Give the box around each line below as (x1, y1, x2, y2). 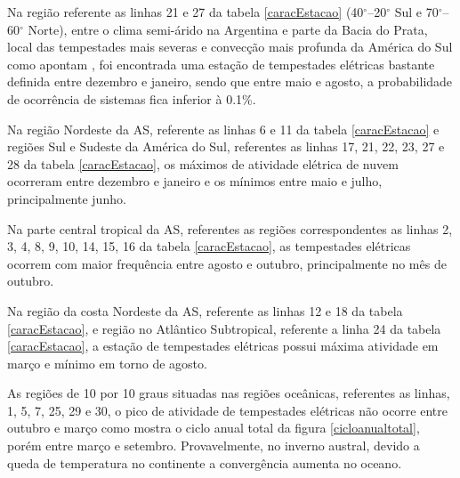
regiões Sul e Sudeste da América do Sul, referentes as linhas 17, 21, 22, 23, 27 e (7, 137, 445, 156)
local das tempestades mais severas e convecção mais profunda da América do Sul (7, 37, 453, 56)
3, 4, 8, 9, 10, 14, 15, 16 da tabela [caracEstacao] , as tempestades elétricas (7, 237, 411, 255)
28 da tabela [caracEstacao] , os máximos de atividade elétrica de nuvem (7, 154, 399, 173)
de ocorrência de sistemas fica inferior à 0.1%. (7, 89, 256, 108)
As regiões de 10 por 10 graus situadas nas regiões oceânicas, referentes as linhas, (7, 384, 450, 402)
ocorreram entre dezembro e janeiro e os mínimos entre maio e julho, (7, 172, 383, 190)
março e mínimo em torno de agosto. (7, 353, 207, 372)
